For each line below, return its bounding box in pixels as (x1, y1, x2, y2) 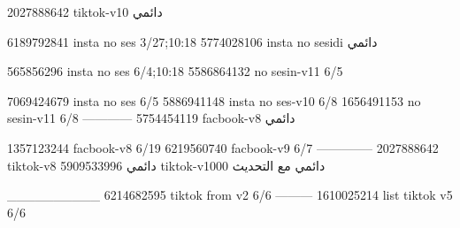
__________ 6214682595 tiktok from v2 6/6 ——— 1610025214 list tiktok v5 (7, 186, 453, 204)
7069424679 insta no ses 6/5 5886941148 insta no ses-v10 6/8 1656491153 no (7, 91, 421, 110)
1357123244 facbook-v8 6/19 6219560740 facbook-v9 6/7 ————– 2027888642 (7, 138, 439, 156)
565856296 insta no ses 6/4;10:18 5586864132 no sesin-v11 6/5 (7, 62, 343, 80)
